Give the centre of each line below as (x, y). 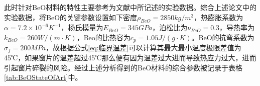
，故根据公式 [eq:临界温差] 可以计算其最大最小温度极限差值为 (144, 48)
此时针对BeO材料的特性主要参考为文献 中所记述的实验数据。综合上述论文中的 (131, 7)
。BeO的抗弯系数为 (223, 37)
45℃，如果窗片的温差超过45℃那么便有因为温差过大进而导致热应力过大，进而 (130, 58)
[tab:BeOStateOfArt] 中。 (43, 77)
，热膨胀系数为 (219, 17)
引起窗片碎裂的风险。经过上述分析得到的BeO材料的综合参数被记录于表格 (123, 67)
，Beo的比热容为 (103, 37)
